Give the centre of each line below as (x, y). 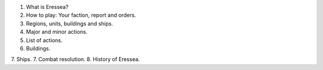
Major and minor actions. (57, 32)
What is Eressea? (47, 7)
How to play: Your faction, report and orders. (81, 15)
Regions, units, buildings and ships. (70, 23)
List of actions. (44, 40)
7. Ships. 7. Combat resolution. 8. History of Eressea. (75, 59)
